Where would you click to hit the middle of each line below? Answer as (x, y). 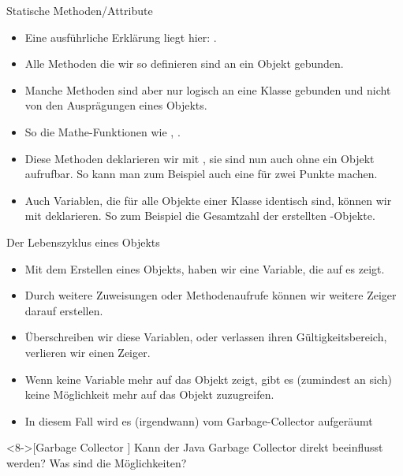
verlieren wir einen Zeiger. (88, 352)
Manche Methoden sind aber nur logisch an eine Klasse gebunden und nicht (208, 89)
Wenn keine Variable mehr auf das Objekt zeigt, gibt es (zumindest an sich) (208, 379)
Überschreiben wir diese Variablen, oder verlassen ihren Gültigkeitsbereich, (206, 337)
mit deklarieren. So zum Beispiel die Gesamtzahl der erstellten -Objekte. (200, 216)
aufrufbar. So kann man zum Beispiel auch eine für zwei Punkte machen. (201, 174)
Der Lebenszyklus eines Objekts (83, 242)
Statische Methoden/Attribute (80, 10)
